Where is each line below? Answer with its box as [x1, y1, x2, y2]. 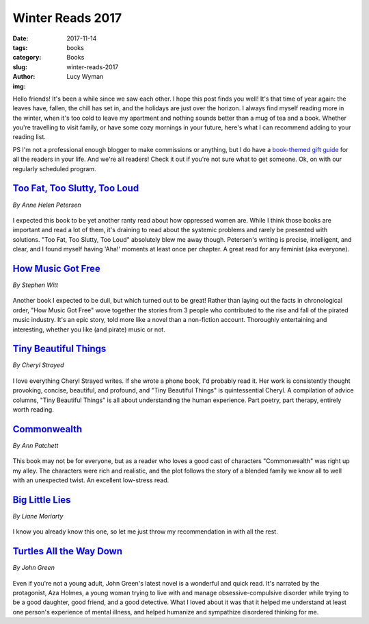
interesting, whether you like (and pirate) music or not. [12, 325, 165, 334]
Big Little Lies [12, 494, 71, 506]
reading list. [12, 133, 46, 141]
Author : [12, 73, 36, 81]
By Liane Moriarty [12, 512, 64, 521]
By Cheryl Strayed [12, 361, 64, 369]
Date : [12, 34, 29, 42]
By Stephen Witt [12, 281, 58, 289]
